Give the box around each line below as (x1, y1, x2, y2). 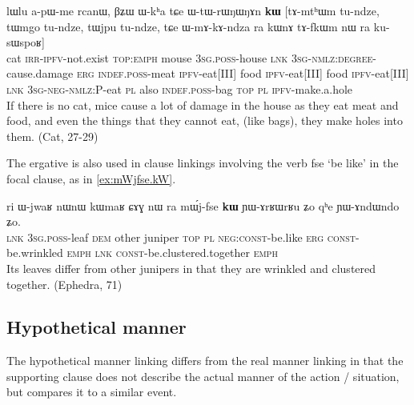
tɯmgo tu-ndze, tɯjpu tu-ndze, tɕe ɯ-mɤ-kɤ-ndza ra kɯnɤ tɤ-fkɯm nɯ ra (6, 18, 371, 34)
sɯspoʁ (6, 34, 42, 50)
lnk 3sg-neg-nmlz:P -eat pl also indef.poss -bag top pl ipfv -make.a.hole (6, 80, 353, 97)
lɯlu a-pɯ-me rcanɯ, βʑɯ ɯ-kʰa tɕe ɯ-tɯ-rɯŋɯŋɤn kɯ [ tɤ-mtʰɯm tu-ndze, (6, 2, 380, 18)
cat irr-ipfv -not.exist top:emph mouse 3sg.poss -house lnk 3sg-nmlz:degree (6, 49, 373, 66)
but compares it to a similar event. (6, 383, 177, 400)
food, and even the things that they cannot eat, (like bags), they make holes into (6, 112, 403, 129)
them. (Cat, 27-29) (6, 127, 98, 144)
